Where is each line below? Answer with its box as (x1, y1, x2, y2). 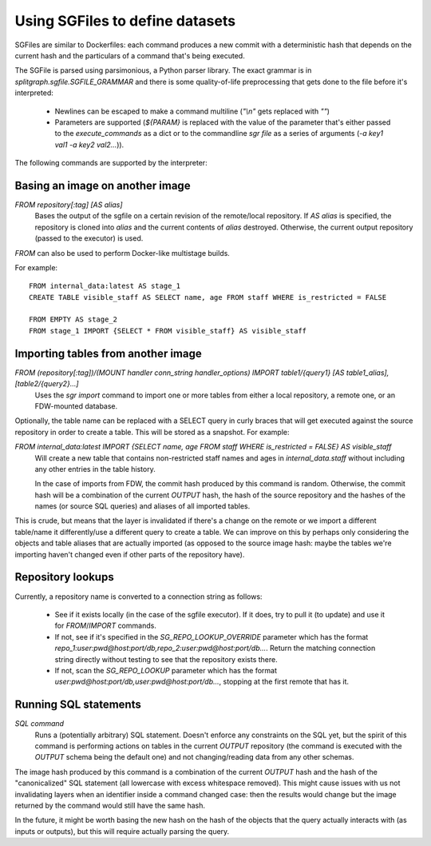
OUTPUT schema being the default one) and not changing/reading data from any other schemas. (34, 752, 354, 762)
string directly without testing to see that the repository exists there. (54, 654, 279, 664)
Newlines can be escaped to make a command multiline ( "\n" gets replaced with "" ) (54, 106, 330, 116)
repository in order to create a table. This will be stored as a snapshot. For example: (14, 427, 290, 437)
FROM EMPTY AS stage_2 (29, 315, 118, 324)
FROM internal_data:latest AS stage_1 (29, 281, 181, 291)
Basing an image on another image (14, 178, 191, 192)
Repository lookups (14, 570, 115, 584)
